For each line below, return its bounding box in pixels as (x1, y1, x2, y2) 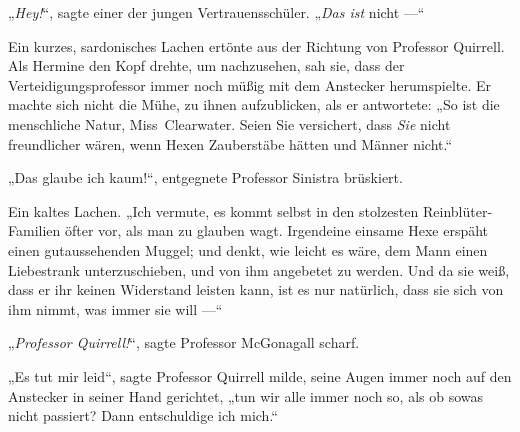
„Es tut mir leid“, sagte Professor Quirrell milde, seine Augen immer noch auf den (8, 365, 512, 386)
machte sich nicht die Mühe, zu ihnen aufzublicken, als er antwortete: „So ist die (8, 94, 500, 115)
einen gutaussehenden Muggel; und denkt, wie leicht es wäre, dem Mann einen (8, 239, 488, 260)
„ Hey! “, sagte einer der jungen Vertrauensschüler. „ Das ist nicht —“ (8, 2, 425, 22)
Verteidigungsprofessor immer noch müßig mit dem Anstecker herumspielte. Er (8, 74, 492, 95)
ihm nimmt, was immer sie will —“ (8, 298, 223, 319)
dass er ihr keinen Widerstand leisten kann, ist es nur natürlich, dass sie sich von (8, 279, 504, 300)
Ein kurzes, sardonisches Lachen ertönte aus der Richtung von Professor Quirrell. (8, 35, 505, 56)
